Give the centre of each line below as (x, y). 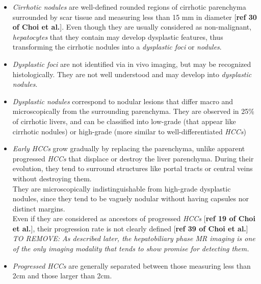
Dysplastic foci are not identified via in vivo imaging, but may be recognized (132, 64)
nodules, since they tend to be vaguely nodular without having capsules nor (130, 198)
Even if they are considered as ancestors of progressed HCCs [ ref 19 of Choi (134, 218)
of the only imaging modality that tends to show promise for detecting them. (131, 249)
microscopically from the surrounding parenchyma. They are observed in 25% (133, 111)
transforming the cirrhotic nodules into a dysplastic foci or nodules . (117, 47)
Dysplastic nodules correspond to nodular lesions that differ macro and (123, 101)
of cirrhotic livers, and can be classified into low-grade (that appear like (124, 121)
